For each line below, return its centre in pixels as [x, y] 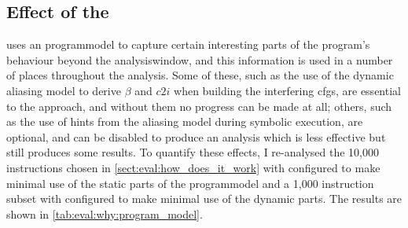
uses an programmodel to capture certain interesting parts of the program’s [188, 44]
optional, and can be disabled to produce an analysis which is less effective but [196, 136]
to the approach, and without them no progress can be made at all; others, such [199, 106]
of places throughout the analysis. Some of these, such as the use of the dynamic [200, 75]
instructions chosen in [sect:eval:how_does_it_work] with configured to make [193, 167]
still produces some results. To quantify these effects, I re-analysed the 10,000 [193, 152]
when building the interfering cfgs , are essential [287, 90]
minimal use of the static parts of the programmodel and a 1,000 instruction [190, 183]
